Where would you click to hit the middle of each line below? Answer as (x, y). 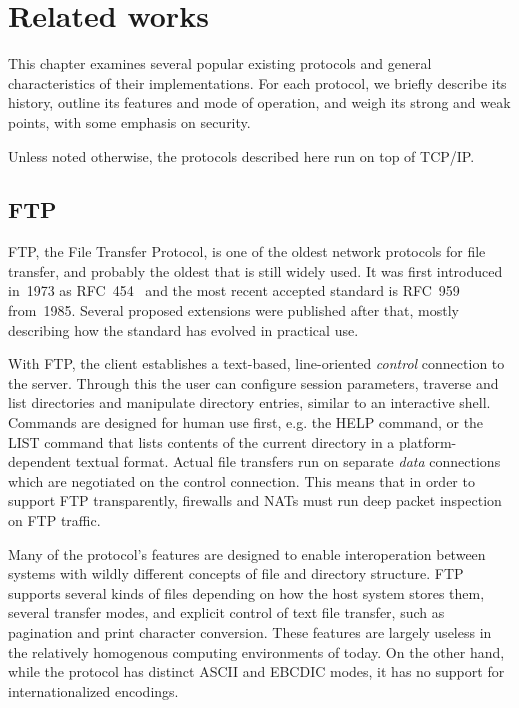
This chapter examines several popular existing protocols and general (220, 63)
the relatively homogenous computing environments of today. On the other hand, (256, 651)
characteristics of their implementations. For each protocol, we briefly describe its (257, 82)
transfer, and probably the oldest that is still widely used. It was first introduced (255, 270)
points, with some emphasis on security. (129, 121)
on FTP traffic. (54, 520)
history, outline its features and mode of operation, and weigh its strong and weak (259, 102)
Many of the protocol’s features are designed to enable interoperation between (247, 553)
